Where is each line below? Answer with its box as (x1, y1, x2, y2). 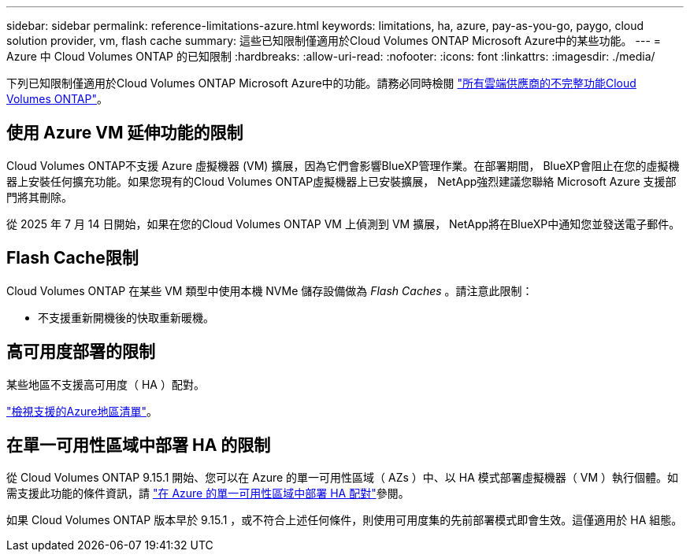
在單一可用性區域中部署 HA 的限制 (6, 434, 271, 455)
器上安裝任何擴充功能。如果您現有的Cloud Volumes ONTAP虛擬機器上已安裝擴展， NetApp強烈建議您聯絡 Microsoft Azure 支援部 (6, 174, 677, 188)
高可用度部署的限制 (6, 342, 155, 362)
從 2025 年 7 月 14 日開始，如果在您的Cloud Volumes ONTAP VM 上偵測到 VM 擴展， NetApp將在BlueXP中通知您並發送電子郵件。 (6, 216, 681, 231)
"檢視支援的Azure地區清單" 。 (6, 404, 158, 418)
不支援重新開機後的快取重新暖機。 (38, 310, 214, 324)
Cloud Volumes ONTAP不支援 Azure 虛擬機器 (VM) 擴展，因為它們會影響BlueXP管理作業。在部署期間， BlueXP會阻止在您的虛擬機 (6, 158, 680, 172)
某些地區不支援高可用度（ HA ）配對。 (6, 377, 205, 391)
